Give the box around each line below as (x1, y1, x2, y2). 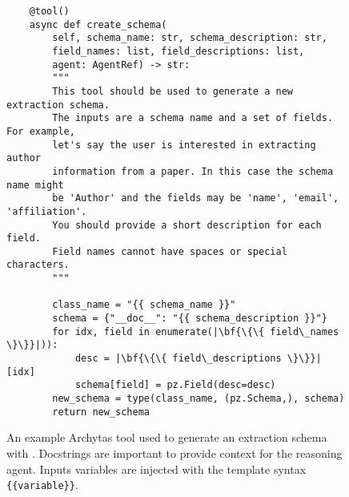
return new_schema (52, 406, 150, 418)
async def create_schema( (29, 18, 167, 30)
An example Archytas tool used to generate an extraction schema (6, 429, 327, 446)
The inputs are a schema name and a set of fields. (52, 112, 334, 124)
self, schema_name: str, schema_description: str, (52, 32, 327, 44)
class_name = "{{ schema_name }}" (52, 299, 236, 311)
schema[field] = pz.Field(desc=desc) (74, 379, 276, 391)
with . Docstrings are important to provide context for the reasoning (6, 444, 343, 461)
